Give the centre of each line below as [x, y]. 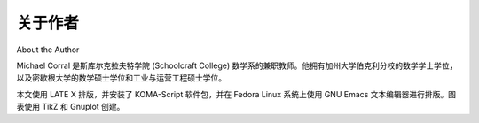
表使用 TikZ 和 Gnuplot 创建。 [71, 107]
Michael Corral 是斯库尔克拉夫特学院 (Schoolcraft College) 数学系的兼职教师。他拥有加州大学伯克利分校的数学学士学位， [237, 65]
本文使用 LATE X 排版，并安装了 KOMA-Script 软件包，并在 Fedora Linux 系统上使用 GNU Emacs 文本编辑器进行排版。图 [236, 94]
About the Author [48, 50]
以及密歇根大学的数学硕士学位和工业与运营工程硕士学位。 [121, 78]
